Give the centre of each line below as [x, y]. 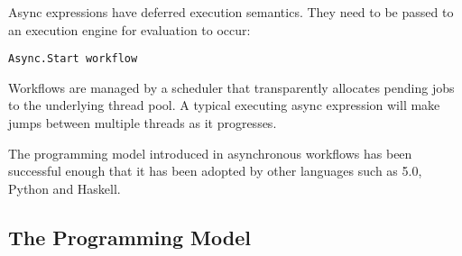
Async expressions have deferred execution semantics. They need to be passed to [231, 12]
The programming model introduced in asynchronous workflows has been [210, 153]
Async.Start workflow [73, 59]
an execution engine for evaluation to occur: [129, 29]
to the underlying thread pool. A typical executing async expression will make [224, 105]
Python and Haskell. [65, 188]
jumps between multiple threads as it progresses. [143, 123]
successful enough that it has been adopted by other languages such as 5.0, [215, 171]
